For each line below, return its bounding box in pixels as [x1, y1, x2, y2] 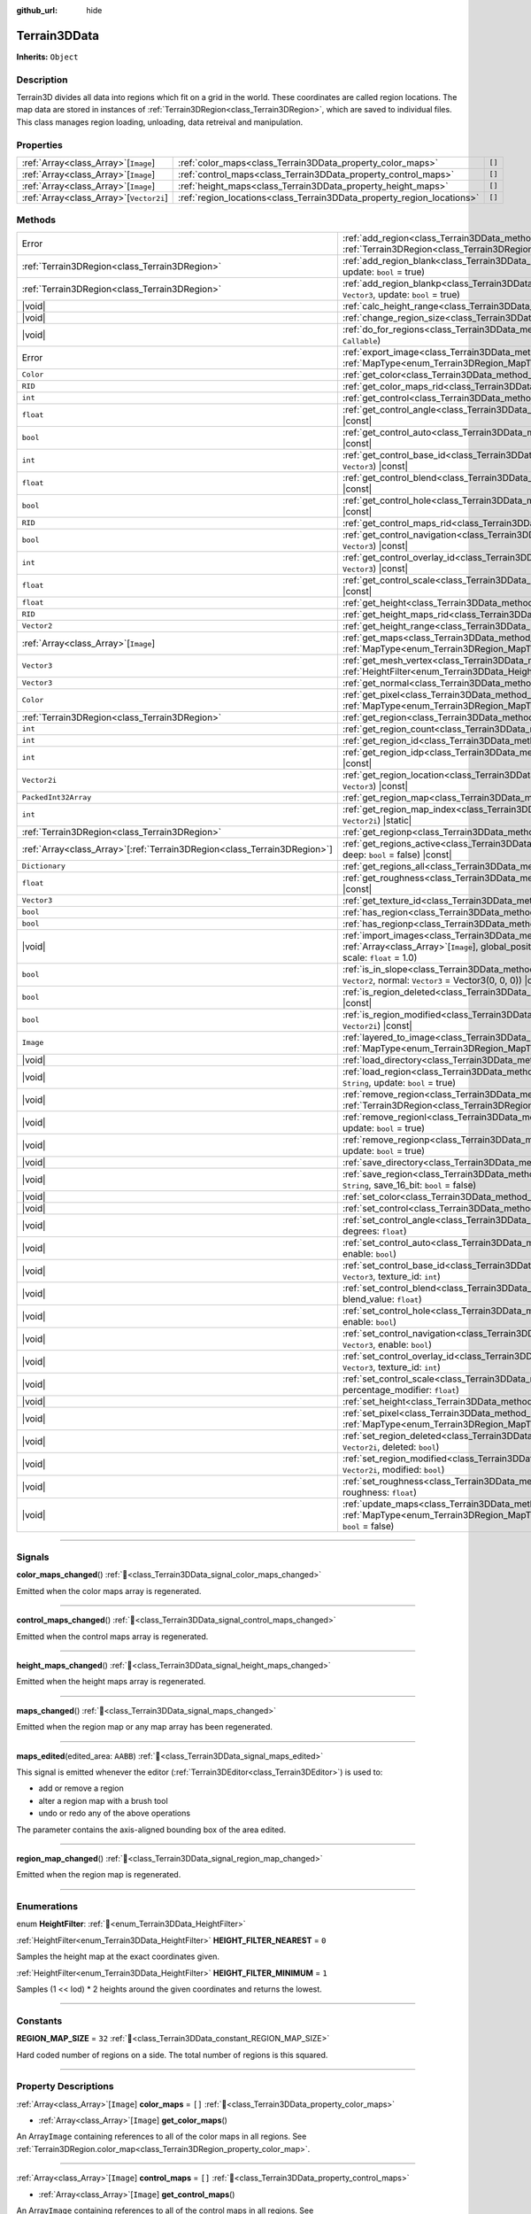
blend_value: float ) [342, 1293, 422, 1305]
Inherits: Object [16, 51, 79, 62]
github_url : [16, 5, 58, 15]
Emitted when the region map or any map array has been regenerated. [16, 1722, 273, 1732]
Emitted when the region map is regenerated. [16, 1870, 181, 1880]
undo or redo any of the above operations [38, 1808, 190, 1819]
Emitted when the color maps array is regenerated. [16, 1585, 202, 1596]
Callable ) [342, 334, 381, 346]
